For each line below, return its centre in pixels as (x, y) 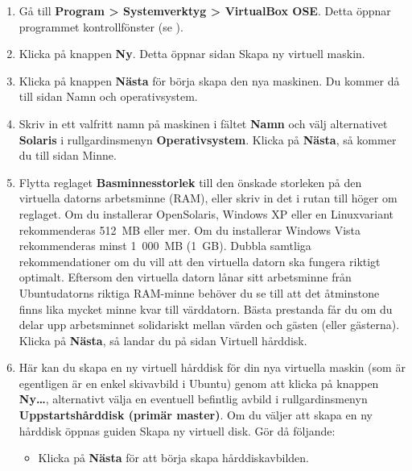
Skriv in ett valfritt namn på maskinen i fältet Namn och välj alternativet (203, 123)
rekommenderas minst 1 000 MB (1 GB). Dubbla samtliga (165, 246)
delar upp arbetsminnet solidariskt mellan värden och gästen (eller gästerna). (209, 325)
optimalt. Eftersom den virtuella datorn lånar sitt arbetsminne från (185, 277)
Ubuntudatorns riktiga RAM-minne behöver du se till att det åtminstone (199, 292)
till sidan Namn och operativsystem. (108, 96)
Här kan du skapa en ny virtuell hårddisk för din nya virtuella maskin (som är (212, 367)
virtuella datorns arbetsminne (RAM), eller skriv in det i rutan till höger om (208, 198)
